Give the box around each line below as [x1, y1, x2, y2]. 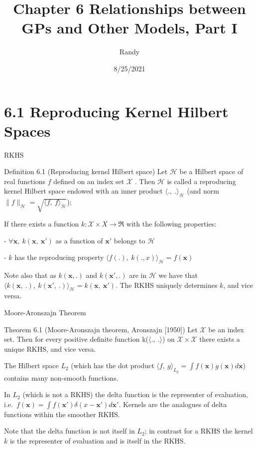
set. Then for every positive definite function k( [4, 334, 148, 344]
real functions [4, 176, 45, 186]
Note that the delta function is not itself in [4, 426, 135, 436]
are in [129, 269, 147, 280]
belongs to [114, 235, 145, 245]
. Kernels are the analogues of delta [119, 399, 227, 409]
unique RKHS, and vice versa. [4, 343, 96, 354]
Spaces [4, 120, 51, 141]
